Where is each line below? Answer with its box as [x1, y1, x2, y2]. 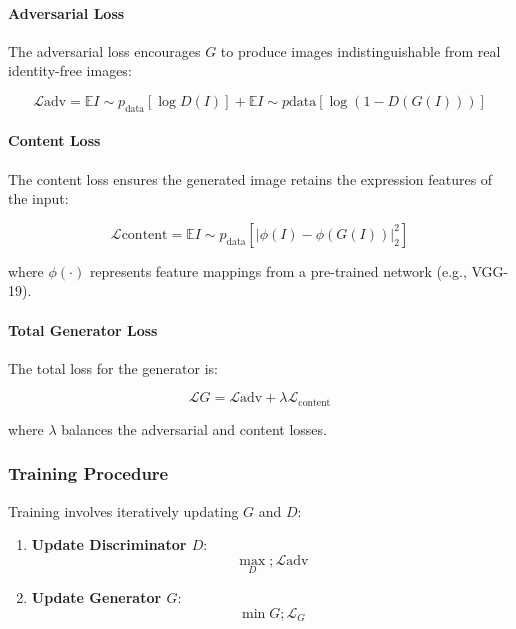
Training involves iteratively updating [8, 500, 239, 521]
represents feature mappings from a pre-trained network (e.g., [89, 260, 467, 281]
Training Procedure [8, 461, 169, 486]
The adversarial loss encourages [8, 40, 201, 61]
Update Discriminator [31, 534, 187, 555]
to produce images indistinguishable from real [220, 40, 501, 61]
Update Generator [31, 587, 162, 608]
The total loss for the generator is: [8, 357, 218, 378]
